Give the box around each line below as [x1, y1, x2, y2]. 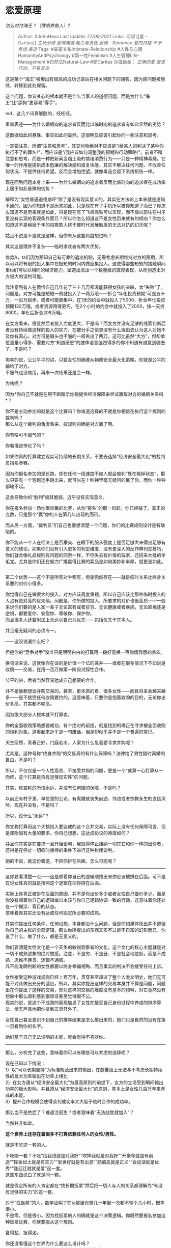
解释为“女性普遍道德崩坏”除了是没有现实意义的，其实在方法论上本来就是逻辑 [5, 196, 165, 202]
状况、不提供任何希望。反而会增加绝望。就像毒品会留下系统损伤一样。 [9, 168, 157, 174]
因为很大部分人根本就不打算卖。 [5, 711, 72, 717]
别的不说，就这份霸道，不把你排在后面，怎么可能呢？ [5, 857, 117, 864]
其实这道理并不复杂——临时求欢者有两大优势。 [5, 243, 103, 249]
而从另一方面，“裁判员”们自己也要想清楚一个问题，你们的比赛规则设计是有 [5, 522, 161, 528]
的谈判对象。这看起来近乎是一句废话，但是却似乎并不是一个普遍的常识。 [5, 729, 157, 735]
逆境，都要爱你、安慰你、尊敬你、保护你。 [5, 610, 95, 616]
